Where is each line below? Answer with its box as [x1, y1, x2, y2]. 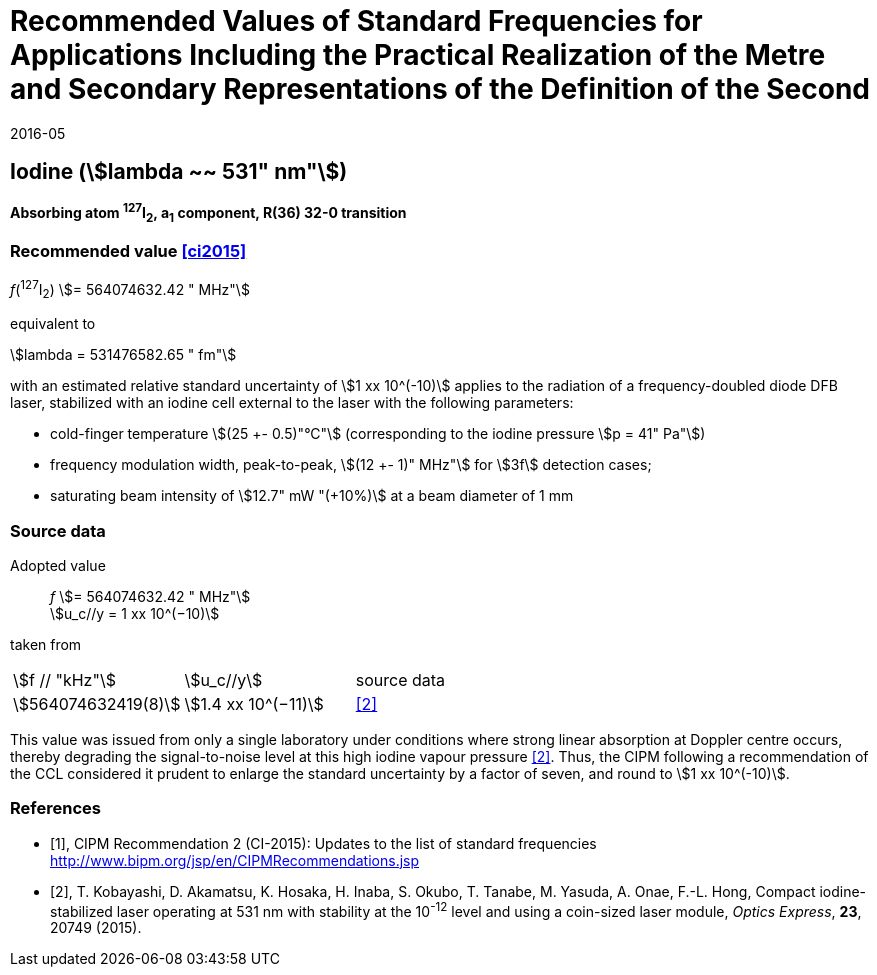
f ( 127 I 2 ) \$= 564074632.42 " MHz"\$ [10, 277, 250, 302]
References [10, 798, 101, 819]
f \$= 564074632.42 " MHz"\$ [50, 588, 251, 605]
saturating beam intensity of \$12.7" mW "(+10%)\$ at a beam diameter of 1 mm [50, 487, 574, 505]
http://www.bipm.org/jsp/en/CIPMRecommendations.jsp [50, 851, 420, 869]
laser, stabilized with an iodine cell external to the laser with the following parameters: [10, 394, 574, 412]
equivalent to [10, 315, 96, 333]
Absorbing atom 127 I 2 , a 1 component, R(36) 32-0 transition [10, 201, 407, 226]
